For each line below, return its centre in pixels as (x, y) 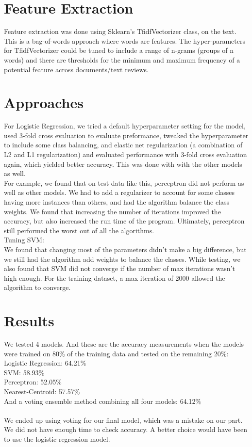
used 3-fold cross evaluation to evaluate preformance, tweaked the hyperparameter (126, 135)
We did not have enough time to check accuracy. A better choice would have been (126, 429)
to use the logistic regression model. (57, 439)
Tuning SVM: (24, 240)
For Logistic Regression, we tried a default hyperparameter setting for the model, (125, 126)
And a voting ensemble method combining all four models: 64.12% (103, 401)
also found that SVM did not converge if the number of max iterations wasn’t (119, 268)
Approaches (44, 103)
